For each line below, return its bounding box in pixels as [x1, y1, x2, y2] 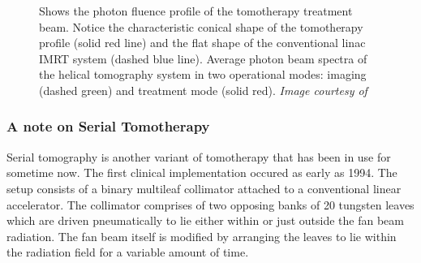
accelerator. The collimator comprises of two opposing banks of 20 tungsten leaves [6, 196, 415, 213]
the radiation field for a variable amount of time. [6, 244, 249, 261]
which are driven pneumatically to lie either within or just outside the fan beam [6, 212, 404, 229]
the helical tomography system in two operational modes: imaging [39, 66, 367, 83]
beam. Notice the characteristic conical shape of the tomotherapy [39, 18, 363, 35]
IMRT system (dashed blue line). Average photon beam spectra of [39, 50, 367, 67]
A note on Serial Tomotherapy [6, 116, 210, 136]
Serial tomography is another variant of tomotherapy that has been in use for [6, 148, 391, 165]
